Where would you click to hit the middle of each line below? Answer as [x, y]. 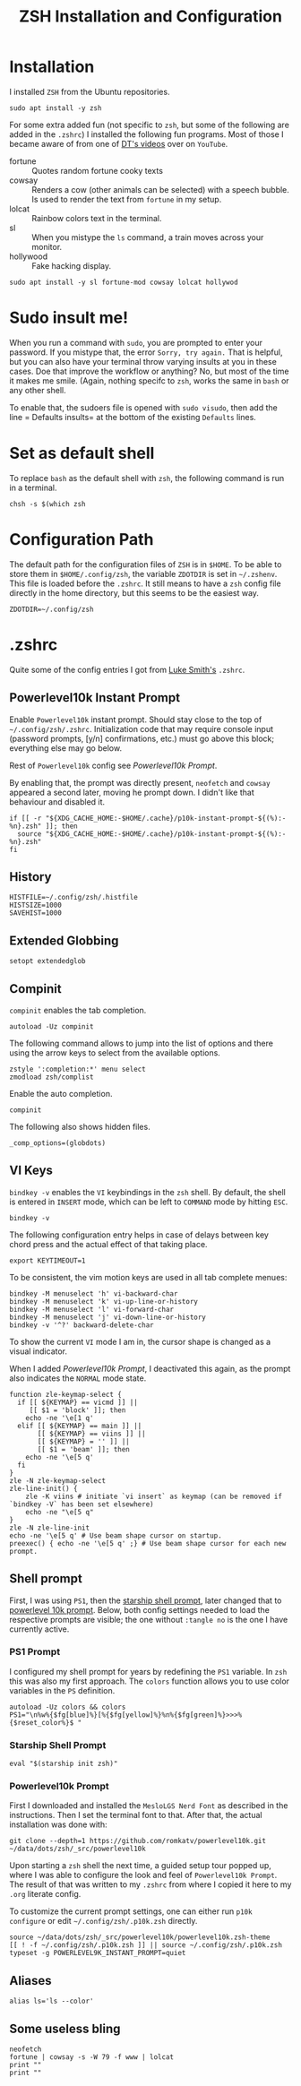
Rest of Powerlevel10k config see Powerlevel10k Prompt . [113, 765]
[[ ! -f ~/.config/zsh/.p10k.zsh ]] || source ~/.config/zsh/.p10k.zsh [146, 1945]
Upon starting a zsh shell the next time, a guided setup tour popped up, [140, 1866]
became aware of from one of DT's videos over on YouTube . [119, 143]
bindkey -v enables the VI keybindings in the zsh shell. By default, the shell [148, 1192]
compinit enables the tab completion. [78, 1010]
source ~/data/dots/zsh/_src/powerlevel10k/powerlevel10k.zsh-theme [140, 1937]
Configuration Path [82, 539]
